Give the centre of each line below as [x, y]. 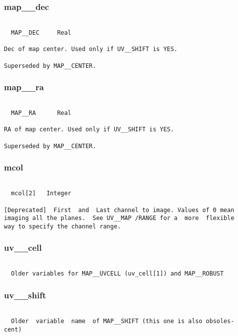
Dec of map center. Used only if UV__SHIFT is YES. [91, 49]
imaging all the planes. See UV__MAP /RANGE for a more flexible [119, 218]
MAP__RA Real [41, 113]
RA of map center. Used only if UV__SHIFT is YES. [89, 130]
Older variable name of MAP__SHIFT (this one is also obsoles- [123, 321]
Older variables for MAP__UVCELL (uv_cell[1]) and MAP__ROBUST [117, 274]
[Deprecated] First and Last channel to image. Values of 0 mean [119, 210]
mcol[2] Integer [41, 194]
